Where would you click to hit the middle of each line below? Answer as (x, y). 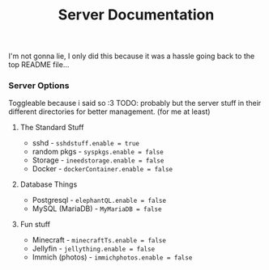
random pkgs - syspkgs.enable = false (98, 152)
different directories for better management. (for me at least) (109, 112)
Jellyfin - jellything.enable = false (94, 249)
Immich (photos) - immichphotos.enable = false (112, 257)
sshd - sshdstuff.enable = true (86, 143)
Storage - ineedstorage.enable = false (98, 160)
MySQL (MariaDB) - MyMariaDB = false (97, 209)
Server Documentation (136, 15)
